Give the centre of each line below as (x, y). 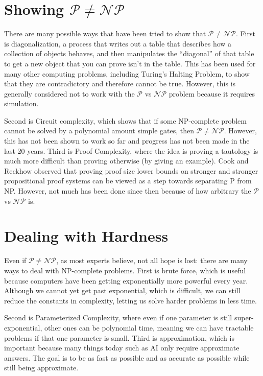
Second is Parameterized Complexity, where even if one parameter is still (118, 318)
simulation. (21, 103)
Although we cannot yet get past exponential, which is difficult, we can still (122, 290)
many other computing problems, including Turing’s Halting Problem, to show (127, 73)
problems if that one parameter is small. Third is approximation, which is (119, 337)
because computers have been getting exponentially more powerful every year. (126, 280)
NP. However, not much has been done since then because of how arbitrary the (128, 191)
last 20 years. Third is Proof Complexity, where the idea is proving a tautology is (131, 150)
